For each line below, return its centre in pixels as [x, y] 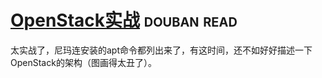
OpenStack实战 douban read [124, 20]
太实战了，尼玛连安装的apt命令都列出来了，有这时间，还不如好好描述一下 [161, 50]
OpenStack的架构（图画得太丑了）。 [83, 62]
